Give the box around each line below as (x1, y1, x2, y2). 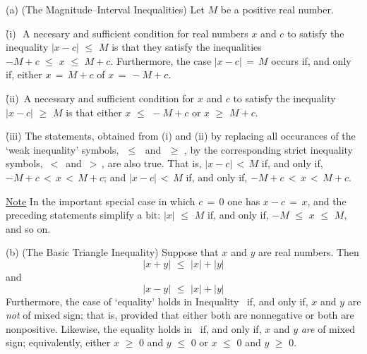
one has (227, 193, 260, 208)
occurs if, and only (271, 53, 351, 68)
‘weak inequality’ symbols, (6, 142, 119, 157)
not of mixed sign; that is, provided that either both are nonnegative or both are (6, 307, 354, 322)
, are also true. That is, (101, 156, 202, 171)
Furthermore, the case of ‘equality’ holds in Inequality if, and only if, (6, 293, 308, 308)
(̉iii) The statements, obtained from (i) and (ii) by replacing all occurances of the (6, 128, 356, 143)
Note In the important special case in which (6, 193, 195, 208)
